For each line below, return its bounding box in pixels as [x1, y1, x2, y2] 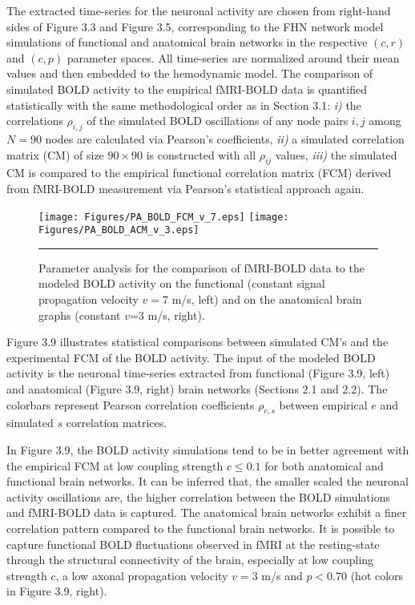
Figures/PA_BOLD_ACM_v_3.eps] [38, 224, 199, 236]
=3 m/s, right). [129, 306, 205, 323]
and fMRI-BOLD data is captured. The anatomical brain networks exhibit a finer [6, 504, 407, 521]
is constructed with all [146, 146, 256, 163]
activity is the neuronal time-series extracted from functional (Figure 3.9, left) [6, 365, 390, 381]
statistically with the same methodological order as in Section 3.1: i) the [6, 96, 361, 113]
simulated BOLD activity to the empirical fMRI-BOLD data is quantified [6, 80, 367, 97]
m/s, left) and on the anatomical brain [171, 291, 362, 308]
